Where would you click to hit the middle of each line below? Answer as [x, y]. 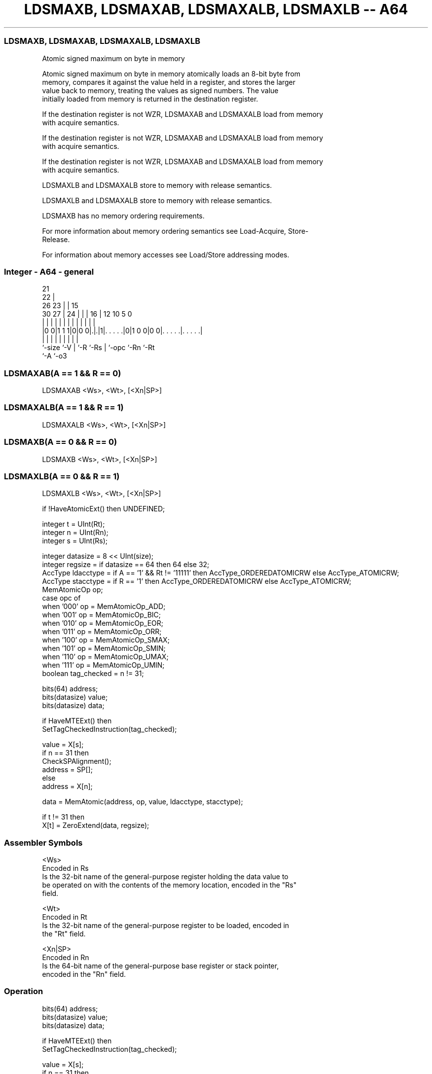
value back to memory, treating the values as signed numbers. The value [160, 90]
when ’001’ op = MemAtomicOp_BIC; [102, 615]
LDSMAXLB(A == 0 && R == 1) [62, 476]
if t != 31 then [63, 817]
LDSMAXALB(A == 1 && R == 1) [64, 408]
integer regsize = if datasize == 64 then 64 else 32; [126, 565]
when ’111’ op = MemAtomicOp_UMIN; [103, 665]
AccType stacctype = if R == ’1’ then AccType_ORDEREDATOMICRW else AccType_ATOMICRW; [197, 581]
